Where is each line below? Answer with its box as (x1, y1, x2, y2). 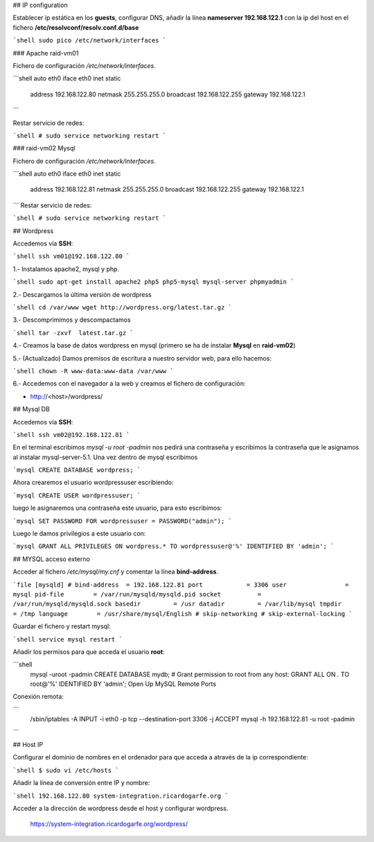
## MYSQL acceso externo (12, 555, 90, 563)
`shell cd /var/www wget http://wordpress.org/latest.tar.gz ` (12, 303, 232, 311)
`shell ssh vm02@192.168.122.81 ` (12, 431, 130, 438)
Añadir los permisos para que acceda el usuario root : (12, 647, 166, 655)
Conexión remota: (12, 692, 64, 701)
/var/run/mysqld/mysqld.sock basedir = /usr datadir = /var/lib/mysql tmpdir (12, 600, 342, 608)
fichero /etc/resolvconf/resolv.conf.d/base (12, 23, 139, 31)
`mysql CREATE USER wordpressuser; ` (12, 491, 141, 499)
